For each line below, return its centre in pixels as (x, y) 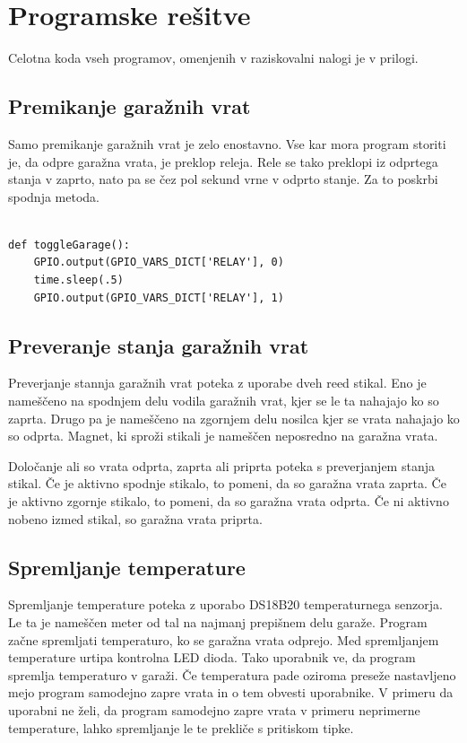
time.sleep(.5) (78, 280)
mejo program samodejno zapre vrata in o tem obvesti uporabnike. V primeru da (231, 692)
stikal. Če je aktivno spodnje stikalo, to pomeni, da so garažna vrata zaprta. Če (227, 483)
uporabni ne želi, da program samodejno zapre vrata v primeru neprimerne (214, 709)
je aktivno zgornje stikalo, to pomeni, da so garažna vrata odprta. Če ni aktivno (229, 501)
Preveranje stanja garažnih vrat (159, 345)
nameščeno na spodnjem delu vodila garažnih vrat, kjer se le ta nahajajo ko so (224, 401)
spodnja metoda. (54, 196)
